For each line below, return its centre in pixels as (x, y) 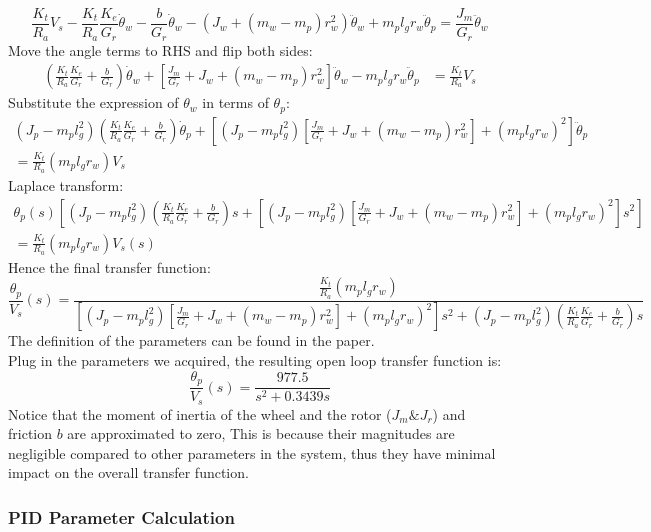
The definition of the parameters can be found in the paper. (191, 340)
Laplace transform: (66, 184)
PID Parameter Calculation (121, 516)
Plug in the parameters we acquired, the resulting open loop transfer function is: (255, 360)
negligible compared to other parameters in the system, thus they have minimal (252, 452)
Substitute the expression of (93, 102)
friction (30, 433)
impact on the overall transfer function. (128, 472)
